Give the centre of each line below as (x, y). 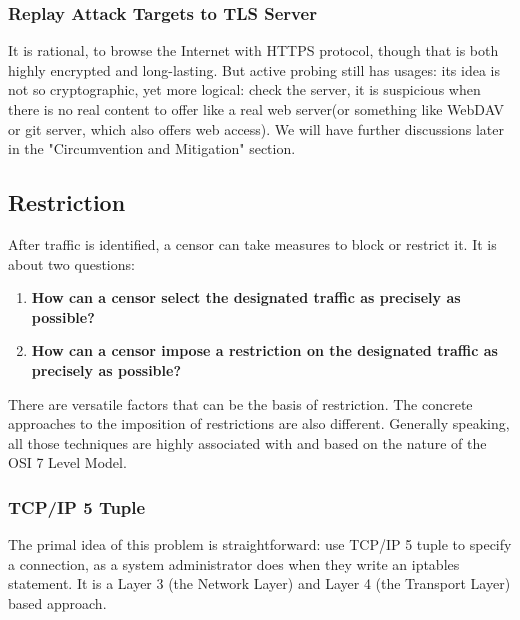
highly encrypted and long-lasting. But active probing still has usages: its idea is (254, 69)
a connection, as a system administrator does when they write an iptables (234, 563)
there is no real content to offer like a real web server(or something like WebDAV (256, 109)
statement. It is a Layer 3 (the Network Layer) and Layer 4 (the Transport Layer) (259, 583)
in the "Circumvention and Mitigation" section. (152, 148)
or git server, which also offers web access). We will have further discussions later (256, 128)
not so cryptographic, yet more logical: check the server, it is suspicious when (244, 89)
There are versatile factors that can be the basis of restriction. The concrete (240, 403)
